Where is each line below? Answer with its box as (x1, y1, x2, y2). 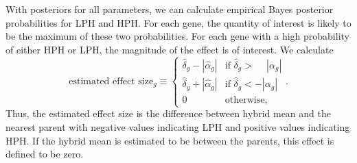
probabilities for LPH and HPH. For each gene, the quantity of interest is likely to (5, 15, 352, 29)
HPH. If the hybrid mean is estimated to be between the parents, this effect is (5, 133, 334, 147)
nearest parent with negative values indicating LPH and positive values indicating (5, 120, 350, 134)
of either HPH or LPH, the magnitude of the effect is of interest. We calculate (5, 42, 334, 56)
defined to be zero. (5, 147, 84, 161)
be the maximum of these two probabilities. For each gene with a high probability (5, 29, 349, 43)
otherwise (224, 95, 265, 105)
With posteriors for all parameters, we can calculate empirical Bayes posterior (5, 2, 334, 16)
